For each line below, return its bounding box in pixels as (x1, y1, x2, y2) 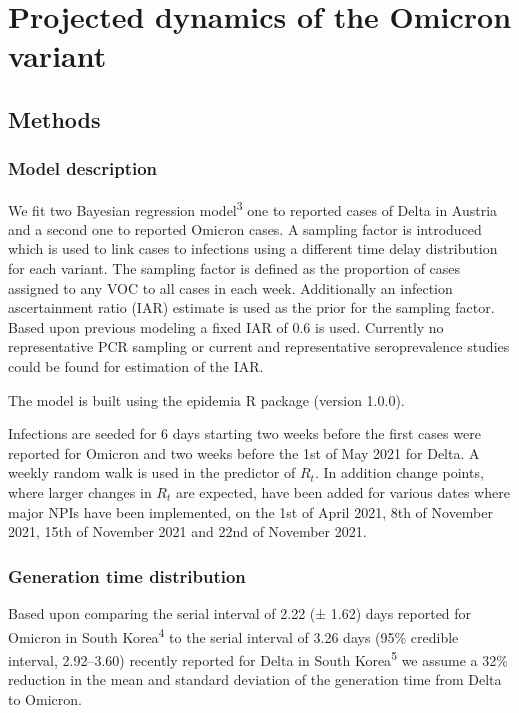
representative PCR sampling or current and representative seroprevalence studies (8, 336, 510, 357)
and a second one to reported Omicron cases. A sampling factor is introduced (8, 218, 482, 239)
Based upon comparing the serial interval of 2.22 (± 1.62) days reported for (8, 602, 472, 623)
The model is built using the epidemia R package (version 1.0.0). (8, 389, 405, 410)
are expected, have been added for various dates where (175, 481, 510, 502)
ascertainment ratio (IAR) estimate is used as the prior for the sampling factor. (8, 297, 495, 318)
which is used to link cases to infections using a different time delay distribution (8, 238, 498, 259)
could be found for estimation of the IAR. (8, 355, 264, 376)
